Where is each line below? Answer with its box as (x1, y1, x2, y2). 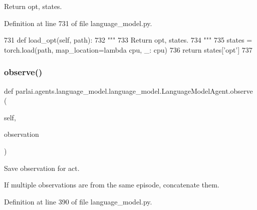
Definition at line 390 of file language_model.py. (4, 196, 152, 206)
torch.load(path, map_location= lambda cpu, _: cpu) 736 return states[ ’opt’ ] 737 (4, 44, 252, 55)
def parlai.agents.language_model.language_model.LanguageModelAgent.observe (4, 85, 253, 96)
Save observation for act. (4, 162, 80, 173)
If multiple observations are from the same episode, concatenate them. (4, 179, 219, 190)
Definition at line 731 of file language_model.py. (4, 18, 152, 28)
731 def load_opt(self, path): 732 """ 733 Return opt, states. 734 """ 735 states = (4, 35, 252, 45)
